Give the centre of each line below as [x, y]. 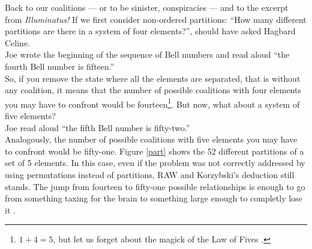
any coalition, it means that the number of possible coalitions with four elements [153, 90]
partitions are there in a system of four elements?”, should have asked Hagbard [150, 31]
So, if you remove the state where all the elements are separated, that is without [153, 78]
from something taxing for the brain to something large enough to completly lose [154, 198]
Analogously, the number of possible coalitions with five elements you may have [151, 139]
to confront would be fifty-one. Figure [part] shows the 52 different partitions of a [154, 151]
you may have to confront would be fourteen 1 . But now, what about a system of [152, 103]
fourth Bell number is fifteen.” [60, 66]
